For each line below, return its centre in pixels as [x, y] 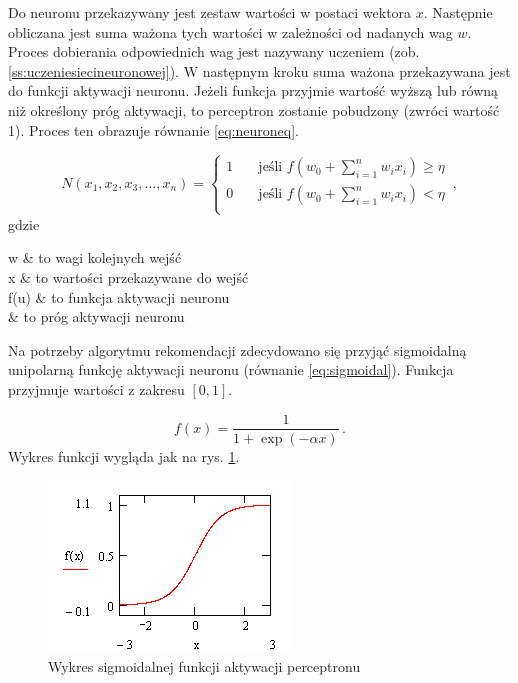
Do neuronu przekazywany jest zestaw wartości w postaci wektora [210, 12]
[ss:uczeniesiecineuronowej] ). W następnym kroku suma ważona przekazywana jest [259, 70]
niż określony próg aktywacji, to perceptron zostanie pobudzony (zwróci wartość [254, 109]
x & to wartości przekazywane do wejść [128, 276]
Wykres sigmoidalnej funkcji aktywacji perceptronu [204, 665]
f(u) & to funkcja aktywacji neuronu [119, 296]
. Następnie [458, 12]
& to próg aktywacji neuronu [96, 316]
